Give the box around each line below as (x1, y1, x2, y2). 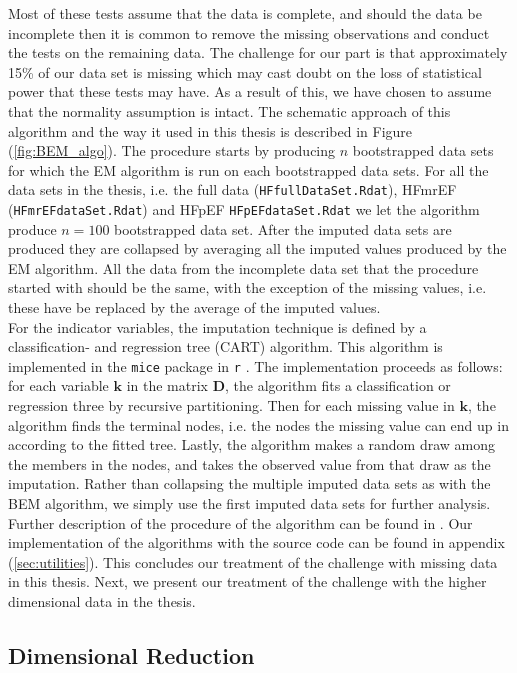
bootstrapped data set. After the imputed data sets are (114, 218, 452, 239)
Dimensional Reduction (8, 639, 255, 670)
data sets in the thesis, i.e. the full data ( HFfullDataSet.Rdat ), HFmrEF (8, 179, 457, 200)
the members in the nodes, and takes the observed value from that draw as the (8, 453, 491, 474)
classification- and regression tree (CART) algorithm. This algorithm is (8, 336, 443, 357)
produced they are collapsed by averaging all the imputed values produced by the (8, 238, 507, 259)
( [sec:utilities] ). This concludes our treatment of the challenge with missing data (8, 551, 498, 572)
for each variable (8, 375, 109, 396)
